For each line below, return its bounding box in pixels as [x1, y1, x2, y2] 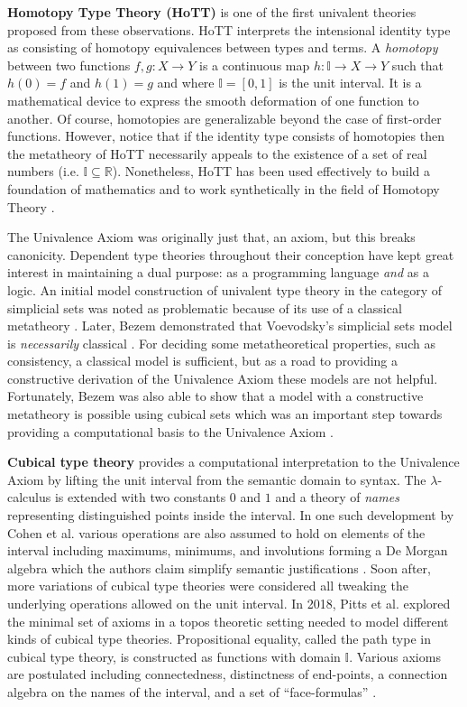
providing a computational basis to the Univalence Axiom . [7, 422, 334, 441]
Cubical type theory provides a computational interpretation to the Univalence [7, 452, 460, 471]
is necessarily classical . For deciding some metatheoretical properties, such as [7, 333, 435, 352]
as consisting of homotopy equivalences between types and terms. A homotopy [7, 38, 438, 57]
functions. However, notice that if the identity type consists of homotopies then [7, 126, 444, 145]
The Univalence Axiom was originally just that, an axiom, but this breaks [7, 228, 416, 247]
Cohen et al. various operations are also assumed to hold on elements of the [7, 523, 426, 542]
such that [391, 55, 444, 74]
